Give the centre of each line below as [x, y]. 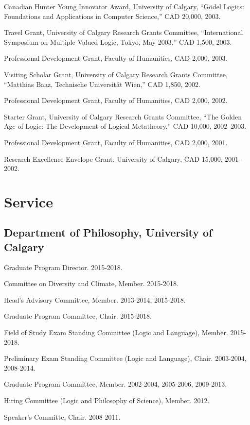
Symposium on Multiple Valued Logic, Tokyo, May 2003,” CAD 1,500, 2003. [118, 42]
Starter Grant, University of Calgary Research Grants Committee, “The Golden [123, 116]
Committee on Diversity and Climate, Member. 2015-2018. [91, 283]
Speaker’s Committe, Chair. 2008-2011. [62, 416]
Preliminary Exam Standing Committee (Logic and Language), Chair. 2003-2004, [125, 358]
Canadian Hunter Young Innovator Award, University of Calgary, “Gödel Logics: [124, 6]
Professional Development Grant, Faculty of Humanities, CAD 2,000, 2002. [116, 100]
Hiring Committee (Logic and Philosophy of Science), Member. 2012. [107, 400]
